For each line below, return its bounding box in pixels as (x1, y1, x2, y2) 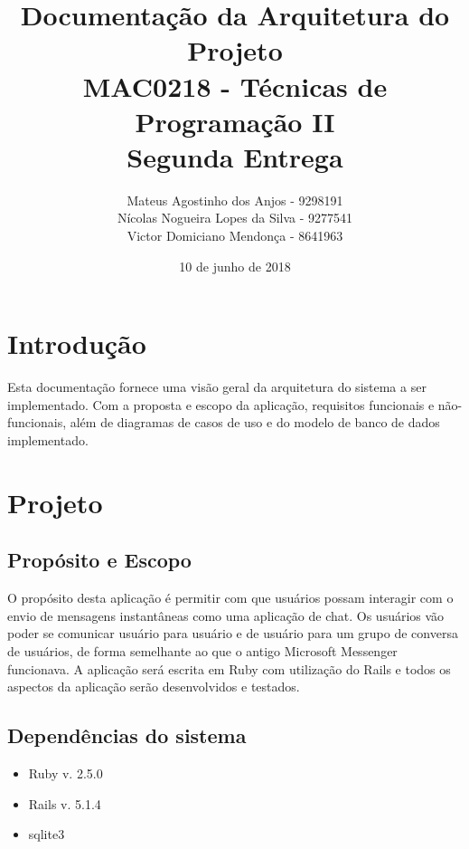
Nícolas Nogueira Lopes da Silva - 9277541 (117, 208, 353, 227)
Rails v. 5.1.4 (28, 794, 101, 813)
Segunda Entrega (127, 138, 343, 175)
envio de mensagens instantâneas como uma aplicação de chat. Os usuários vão (7, 606, 445, 625)
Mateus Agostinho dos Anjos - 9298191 (127, 190, 343, 209)
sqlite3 (28, 825, 65, 844)
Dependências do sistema (7, 721, 247, 749)
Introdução (7, 325, 146, 362)
